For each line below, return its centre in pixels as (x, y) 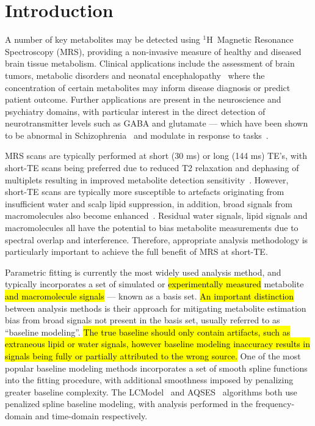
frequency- (275, 404)
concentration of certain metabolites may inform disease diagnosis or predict (148, 87)
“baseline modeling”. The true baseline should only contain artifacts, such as (148, 332)
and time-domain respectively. (91, 415)
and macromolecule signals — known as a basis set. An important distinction (150, 296)
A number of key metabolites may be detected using (103, 39)
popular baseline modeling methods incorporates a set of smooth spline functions (156, 368)
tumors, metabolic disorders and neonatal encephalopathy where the (135, 75)
